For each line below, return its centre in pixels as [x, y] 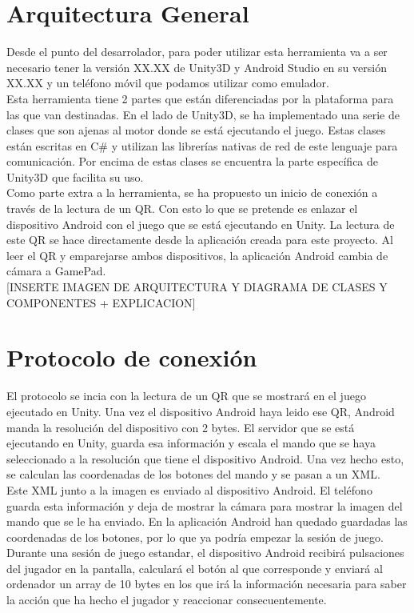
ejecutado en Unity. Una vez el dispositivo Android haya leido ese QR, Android [201, 411]
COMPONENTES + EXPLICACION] [101, 302]
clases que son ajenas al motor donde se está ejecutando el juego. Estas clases [196, 130]
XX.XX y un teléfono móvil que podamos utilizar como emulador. [168, 83]
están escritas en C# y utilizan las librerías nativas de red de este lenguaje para [202, 145]
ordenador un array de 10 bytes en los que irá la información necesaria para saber [207, 584]
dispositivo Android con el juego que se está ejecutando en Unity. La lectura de [201, 224]
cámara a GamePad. [56, 271]
